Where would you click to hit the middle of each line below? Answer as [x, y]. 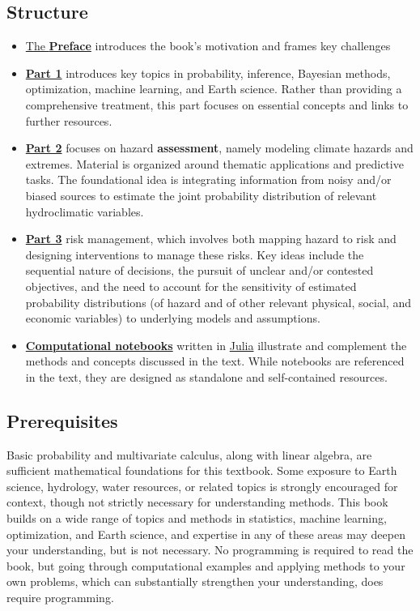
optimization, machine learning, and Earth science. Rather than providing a [214, 89]
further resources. [69, 120]
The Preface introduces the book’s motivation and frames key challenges [208, 46]
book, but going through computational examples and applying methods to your [206, 565]
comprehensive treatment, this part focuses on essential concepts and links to [217, 104]
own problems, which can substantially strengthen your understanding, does [195, 581]
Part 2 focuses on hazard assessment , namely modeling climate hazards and [219, 148]
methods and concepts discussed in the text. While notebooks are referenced [215, 361]
